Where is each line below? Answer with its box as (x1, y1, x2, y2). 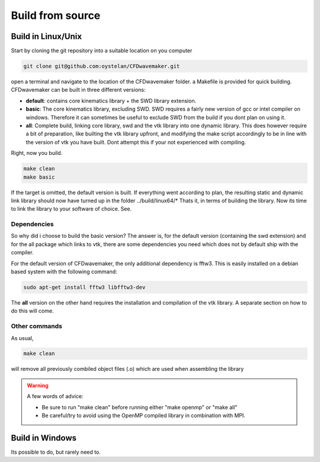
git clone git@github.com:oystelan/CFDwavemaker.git (23, 63, 180, 70)
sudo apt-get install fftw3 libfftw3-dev (23, 284, 146, 290)
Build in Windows (11, 432, 77, 443)
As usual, (11, 334, 34, 341)
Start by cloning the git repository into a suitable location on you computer (11, 47, 193, 54)
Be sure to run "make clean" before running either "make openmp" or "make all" (41, 403, 238, 411)
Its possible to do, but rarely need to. (11, 448, 101, 455)
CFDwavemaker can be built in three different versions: (11, 86, 146, 93)
